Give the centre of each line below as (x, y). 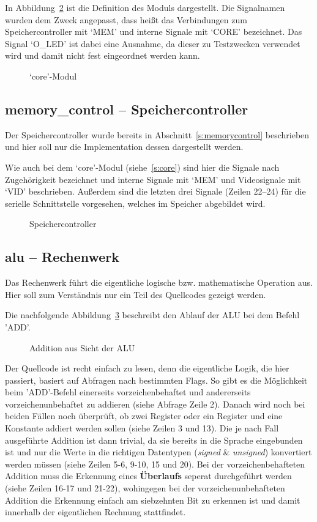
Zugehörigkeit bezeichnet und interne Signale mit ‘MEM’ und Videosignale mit (153, 179)
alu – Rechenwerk (62, 257)
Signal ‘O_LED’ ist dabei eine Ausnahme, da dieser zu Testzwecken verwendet (153, 43)
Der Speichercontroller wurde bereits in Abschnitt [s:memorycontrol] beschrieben (157, 134)
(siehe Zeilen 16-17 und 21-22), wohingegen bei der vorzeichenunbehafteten (145, 488)
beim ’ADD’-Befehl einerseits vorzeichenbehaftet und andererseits (128, 392)
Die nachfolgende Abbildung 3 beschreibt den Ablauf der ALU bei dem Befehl (152, 315)
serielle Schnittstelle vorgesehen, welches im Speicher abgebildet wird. (135, 203)
